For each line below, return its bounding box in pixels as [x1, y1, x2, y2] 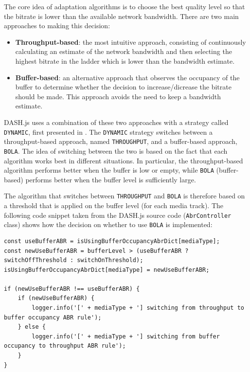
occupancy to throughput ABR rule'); [4, 342, 126, 350]
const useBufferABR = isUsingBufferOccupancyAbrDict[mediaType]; [4, 237, 220, 245]
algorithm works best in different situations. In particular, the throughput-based [4, 155, 243, 165]
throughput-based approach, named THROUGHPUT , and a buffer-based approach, [4, 136, 237, 146]
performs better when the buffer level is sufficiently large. [25, 174, 196, 184]
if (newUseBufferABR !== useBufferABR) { [4, 285, 140, 292]
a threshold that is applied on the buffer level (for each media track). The [4, 200, 224, 210]
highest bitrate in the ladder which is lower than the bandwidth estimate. [15, 55, 235, 66]
